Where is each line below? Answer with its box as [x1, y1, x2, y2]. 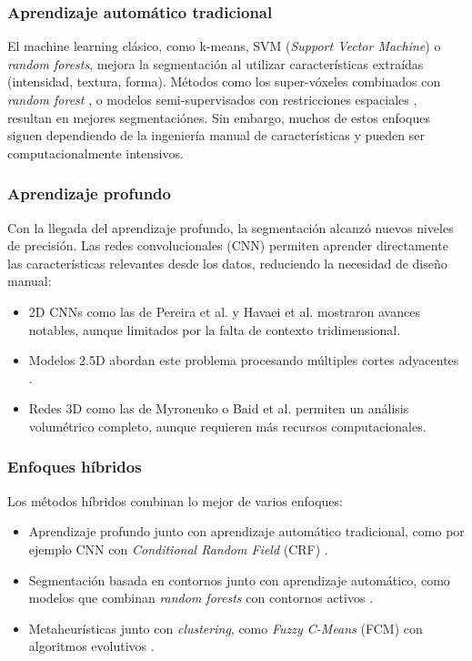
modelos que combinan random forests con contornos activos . [28, 588, 374, 607]
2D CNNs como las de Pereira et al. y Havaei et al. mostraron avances [28, 301, 420, 320]
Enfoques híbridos [7, 455, 142, 478]
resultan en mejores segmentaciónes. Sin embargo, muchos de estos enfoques [7, 107, 430, 127]
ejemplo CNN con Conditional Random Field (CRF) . [28, 539, 328, 558]
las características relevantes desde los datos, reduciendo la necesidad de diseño [7, 253, 447, 272]
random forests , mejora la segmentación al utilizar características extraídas [7, 54, 424, 73]
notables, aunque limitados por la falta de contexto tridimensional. [28, 320, 401, 339]
